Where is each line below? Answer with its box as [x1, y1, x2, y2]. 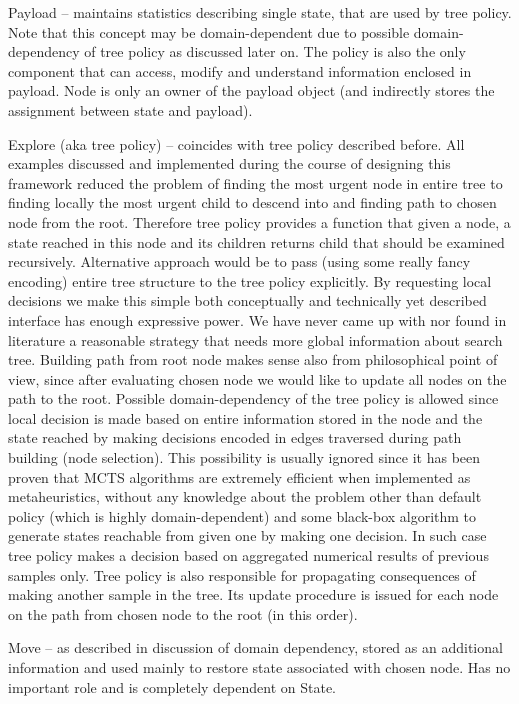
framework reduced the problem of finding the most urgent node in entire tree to [8, 172, 503, 193]
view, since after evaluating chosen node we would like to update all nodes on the [8, 368, 507, 389]
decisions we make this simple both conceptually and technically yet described [8, 290, 487, 311]
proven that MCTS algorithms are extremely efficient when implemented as [8, 466, 471, 487]
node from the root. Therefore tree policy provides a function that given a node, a [8, 211, 511, 232]
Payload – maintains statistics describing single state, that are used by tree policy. [8, 2, 512, 22]
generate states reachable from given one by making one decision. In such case [8, 525, 487, 546]
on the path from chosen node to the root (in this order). [8, 603, 358, 624]
